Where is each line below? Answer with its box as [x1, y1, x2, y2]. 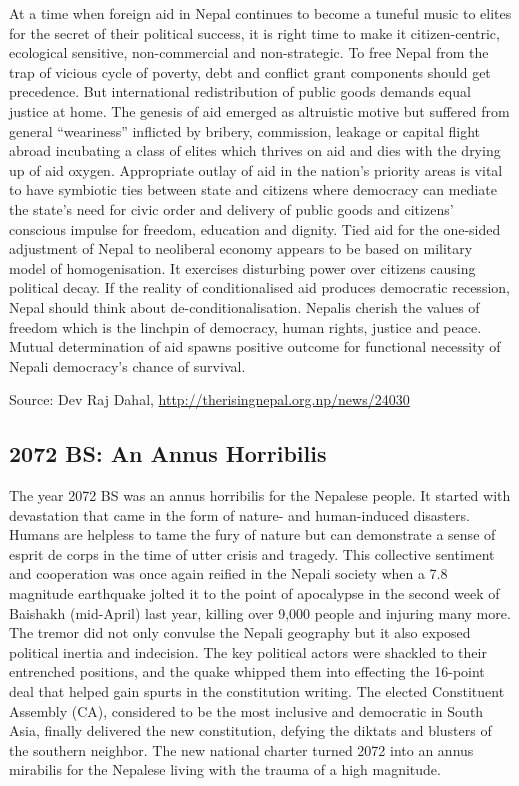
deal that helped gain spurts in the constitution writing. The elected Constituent [9, 681, 505, 702]
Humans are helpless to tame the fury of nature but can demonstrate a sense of [9, 524, 496, 545]
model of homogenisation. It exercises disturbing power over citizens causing [9, 257, 476, 278]
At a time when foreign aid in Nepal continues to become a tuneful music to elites [9, 3, 512, 23]
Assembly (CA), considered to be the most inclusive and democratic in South [9, 700, 484, 721]
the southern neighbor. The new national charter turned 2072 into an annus [9, 739, 474, 760]
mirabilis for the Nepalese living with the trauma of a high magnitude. [9, 759, 441, 780]
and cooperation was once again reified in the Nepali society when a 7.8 [9, 563, 448, 584]
